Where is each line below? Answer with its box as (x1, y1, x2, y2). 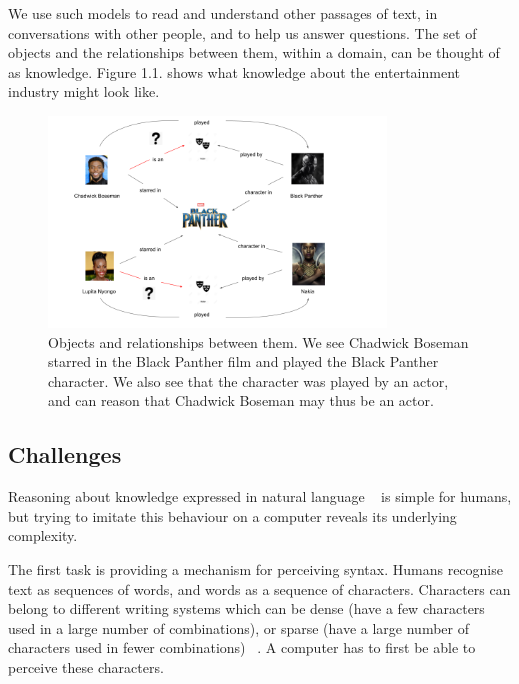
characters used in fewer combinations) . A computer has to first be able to (8, 637, 476, 658)
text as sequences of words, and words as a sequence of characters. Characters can (8, 578, 511, 599)
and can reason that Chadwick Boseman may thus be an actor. (48, 390, 434, 411)
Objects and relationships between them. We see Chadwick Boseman (48, 331, 469, 352)
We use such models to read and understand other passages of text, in (8, 3, 438, 23)
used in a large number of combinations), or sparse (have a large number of (8, 617, 469, 638)
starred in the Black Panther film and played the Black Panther (48, 351, 439, 372)
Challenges (8, 439, 122, 470)
